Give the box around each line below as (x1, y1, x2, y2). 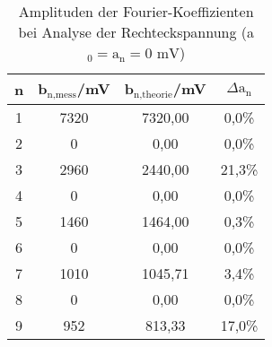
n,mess (47, 89, 76, 100)
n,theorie (133, 89, 172, 100)
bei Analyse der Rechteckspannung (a (18, 22, 255, 42)
